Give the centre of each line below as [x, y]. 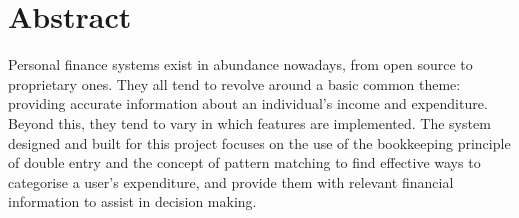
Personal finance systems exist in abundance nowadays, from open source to [240, 64]
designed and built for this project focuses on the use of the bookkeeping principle [259, 142]
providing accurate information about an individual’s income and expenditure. [248, 103]
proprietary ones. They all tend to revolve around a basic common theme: [234, 83]
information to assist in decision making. [132, 201]
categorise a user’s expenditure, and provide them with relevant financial [231, 181]
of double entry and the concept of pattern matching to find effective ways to [244, 162]
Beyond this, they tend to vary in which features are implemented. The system [249, 122]
